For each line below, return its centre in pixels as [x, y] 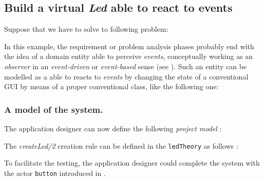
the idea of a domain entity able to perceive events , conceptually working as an [129, 56]
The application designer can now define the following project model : [113, 128]
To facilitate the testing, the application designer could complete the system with [132, 163]
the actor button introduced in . [55, 173]
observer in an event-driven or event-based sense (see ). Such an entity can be [126, 66]
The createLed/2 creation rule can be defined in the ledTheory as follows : [121, 145]
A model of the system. [54, 109]
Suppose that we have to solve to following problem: [86, 29]
